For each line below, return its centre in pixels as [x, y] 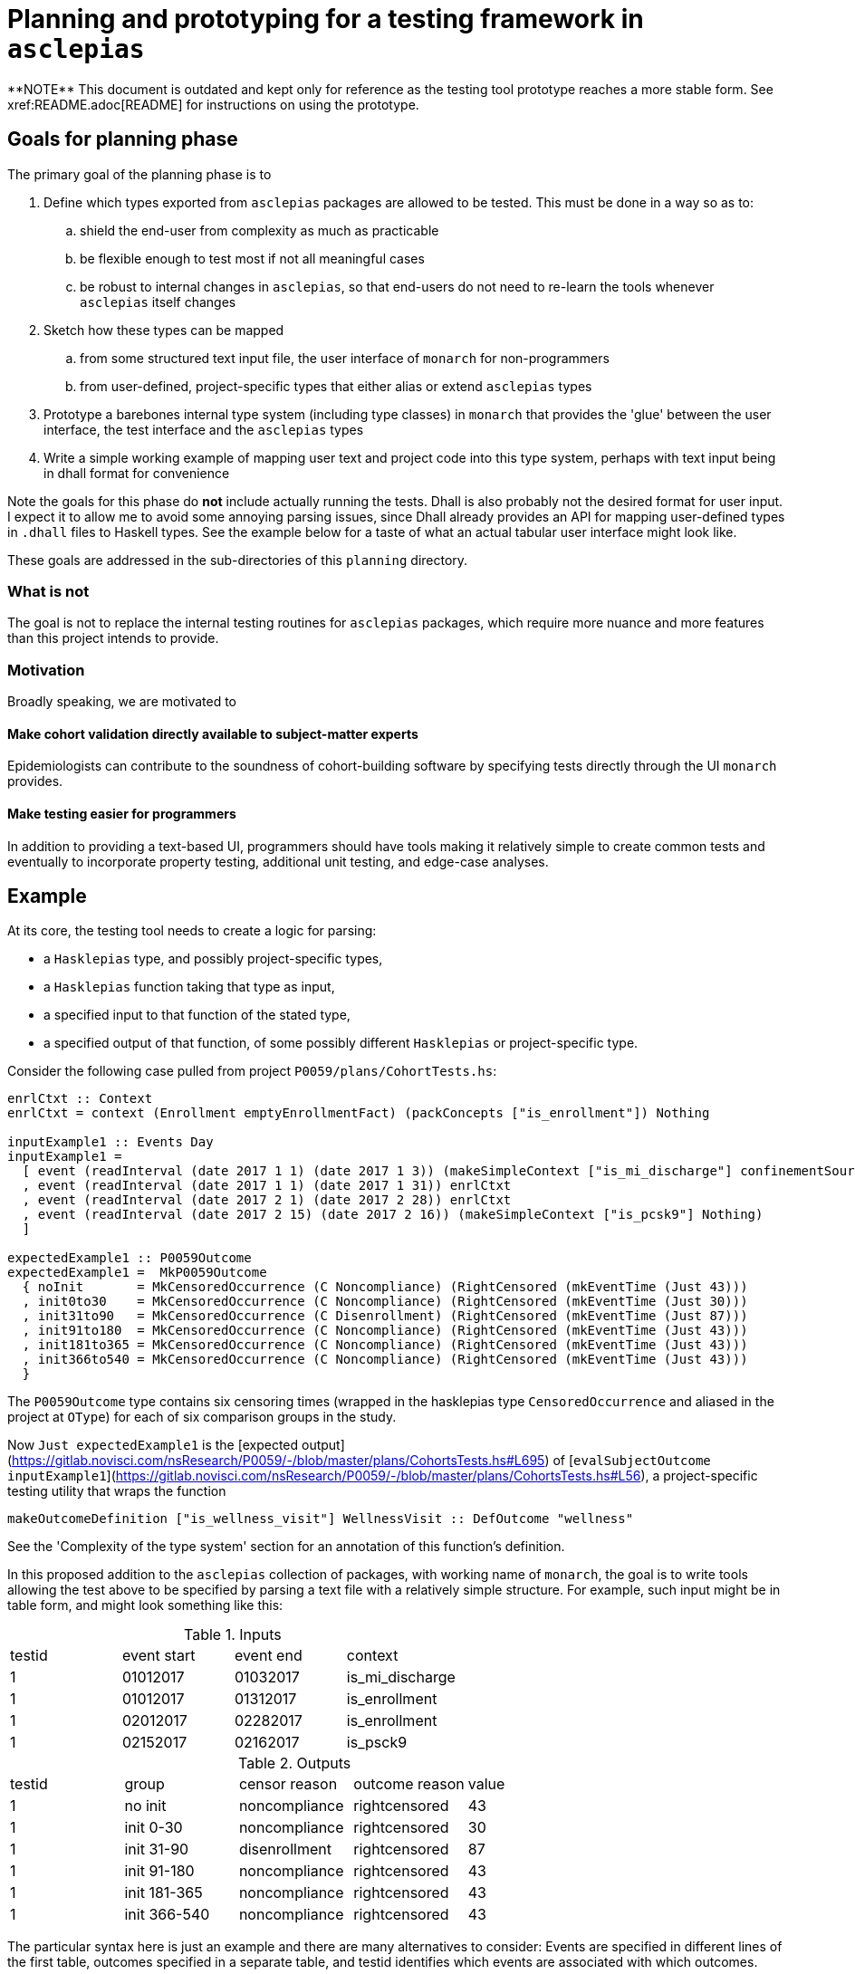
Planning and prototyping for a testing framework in [326, 19]
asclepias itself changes [158, 302]
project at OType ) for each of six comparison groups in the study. [202, 1417]
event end [268, 1656]
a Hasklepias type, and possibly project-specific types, [213, 959]
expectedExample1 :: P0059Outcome [130, 1258]
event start [159, 1656]
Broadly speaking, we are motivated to [122, 702]
